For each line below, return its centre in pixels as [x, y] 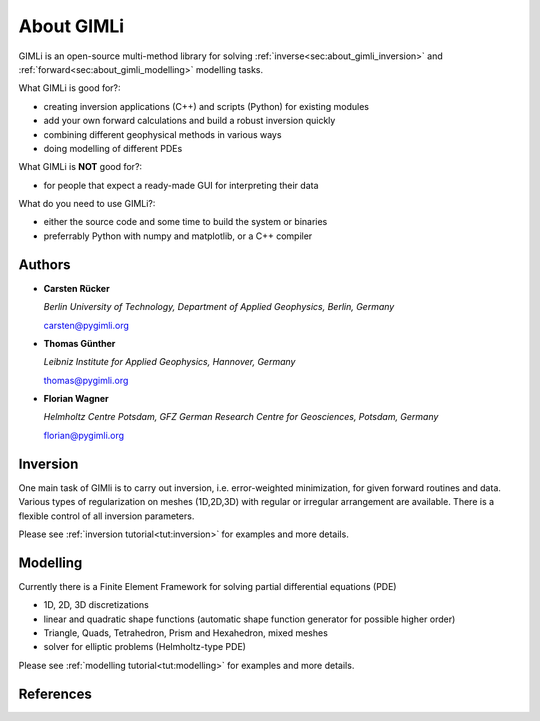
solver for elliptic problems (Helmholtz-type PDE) [145, 647]
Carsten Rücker [76, 288]
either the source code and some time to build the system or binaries [185, 222]
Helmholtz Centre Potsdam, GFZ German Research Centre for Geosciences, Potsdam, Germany [241, 417]
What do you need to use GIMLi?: [87, 204]
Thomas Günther [79, 343]
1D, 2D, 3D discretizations [96, 605]
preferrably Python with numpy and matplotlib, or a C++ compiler [178, 236]
